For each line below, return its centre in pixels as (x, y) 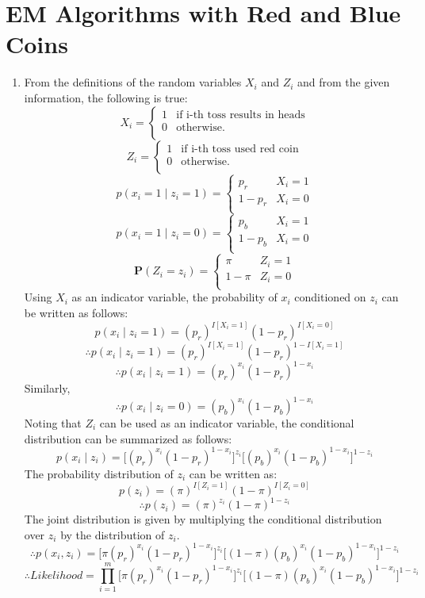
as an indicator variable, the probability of (174, 297)
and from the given (344, 82)
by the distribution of (113, 534)
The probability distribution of (99, 473)
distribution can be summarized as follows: (128, 438)
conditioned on (330, 297)
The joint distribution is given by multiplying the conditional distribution (203, 519)
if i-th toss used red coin (240, 149)
